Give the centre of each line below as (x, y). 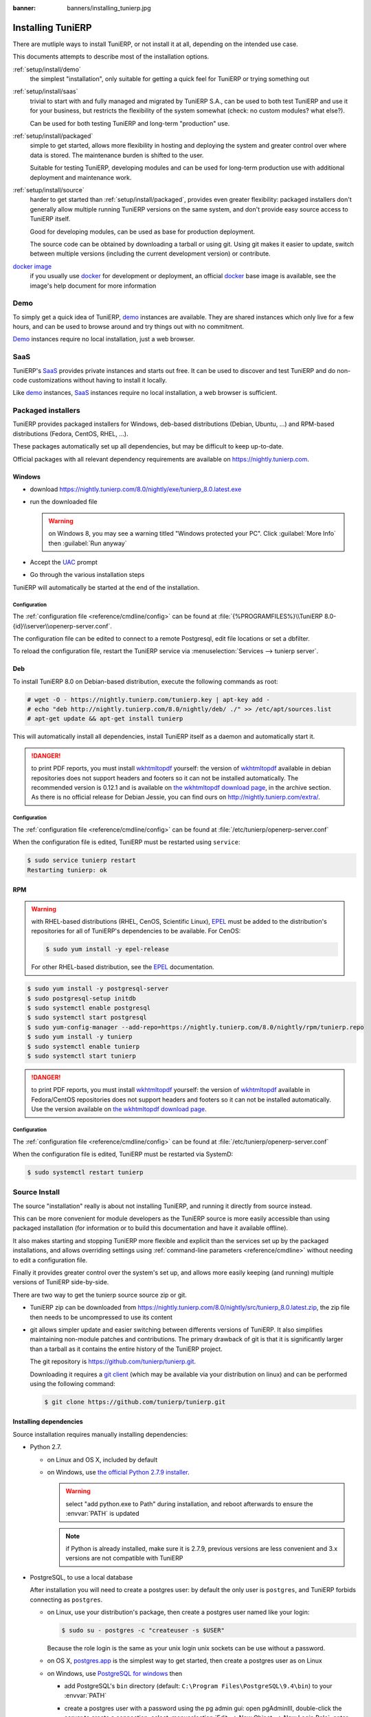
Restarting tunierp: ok (67, 870)
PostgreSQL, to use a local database (81, 1577)
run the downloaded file (64, 502)
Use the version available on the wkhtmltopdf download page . (119, 1109)
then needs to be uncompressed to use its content (101, 1317)
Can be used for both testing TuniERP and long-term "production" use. (130, 123)
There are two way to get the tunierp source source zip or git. (100, 1295)
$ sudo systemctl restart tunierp (85, 1172)
